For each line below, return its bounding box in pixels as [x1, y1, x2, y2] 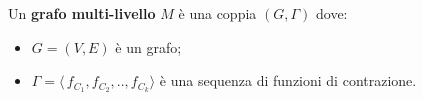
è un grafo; [115, 36, 182, 57]
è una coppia [178, 3, 257, 23]
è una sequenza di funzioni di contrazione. [159, 70, 417, 91]
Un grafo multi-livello [8, 3, 156, 23]
